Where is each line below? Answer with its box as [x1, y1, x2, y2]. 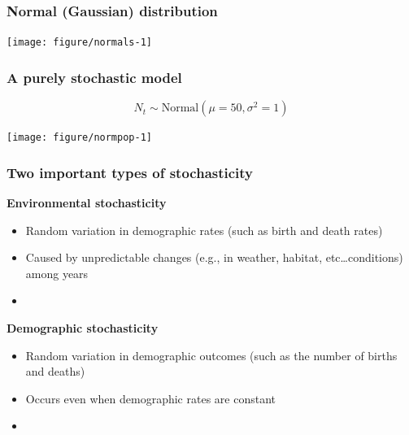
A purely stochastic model [7, 67, 182, 87]
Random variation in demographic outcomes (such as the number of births [25, 346, 398, 363]
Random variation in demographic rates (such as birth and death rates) [25, 221, 383, 238]
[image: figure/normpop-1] [7, 132, 152, 144]
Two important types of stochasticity [7, 162, 254, 182]
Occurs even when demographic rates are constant [25, 389, 276, 407]
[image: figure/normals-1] [7, 37, 152, 49]
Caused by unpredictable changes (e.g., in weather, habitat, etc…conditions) [25, 249, 403, 266]
